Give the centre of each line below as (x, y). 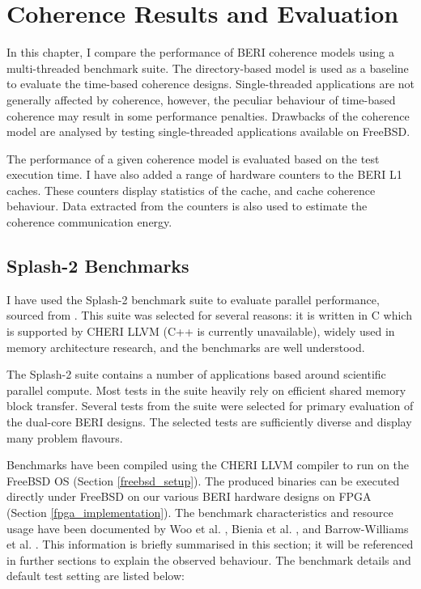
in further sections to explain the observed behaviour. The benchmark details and (209, 559)
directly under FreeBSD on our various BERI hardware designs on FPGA (189, 496)
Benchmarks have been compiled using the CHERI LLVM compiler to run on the (208, 465)
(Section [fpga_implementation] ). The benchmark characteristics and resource (200, 512)
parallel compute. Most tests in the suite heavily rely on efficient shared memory (206, 390)
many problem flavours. (65, 437)
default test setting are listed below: (96, 576)
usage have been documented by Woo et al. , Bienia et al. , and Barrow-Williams (208, 528)
